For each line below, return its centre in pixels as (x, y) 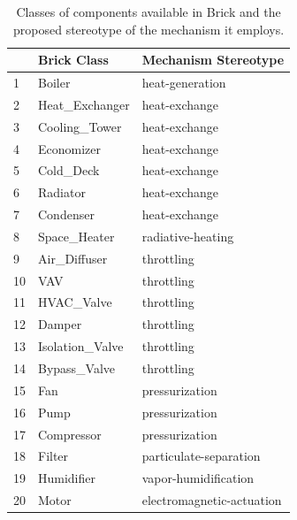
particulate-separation (201, 456)
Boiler (54, 83)
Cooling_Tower (80, 126)
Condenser (66, 214)
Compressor (70, 434)
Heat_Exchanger (84, 104)
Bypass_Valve (77, 368)
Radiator (62, 192)
